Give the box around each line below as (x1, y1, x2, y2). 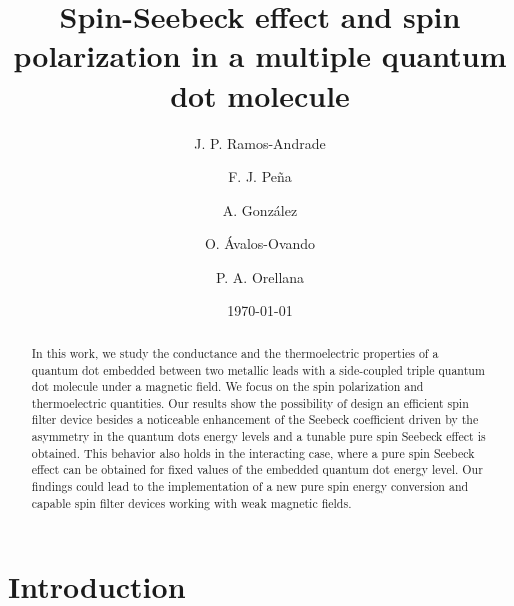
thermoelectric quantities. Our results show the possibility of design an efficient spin (31, 394, 469, 411)
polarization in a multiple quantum (13, 35, 507, 76)
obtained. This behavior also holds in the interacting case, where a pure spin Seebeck (31, 444, 475, 461)
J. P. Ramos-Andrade (194, 132, 326, 153)
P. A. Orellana (215, 266, 305, 287)
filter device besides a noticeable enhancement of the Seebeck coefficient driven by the (31, 411, 479, 428)
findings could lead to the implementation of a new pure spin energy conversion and (31, 478, 469, 495)
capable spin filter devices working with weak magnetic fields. (31, 494, 352, 511)
